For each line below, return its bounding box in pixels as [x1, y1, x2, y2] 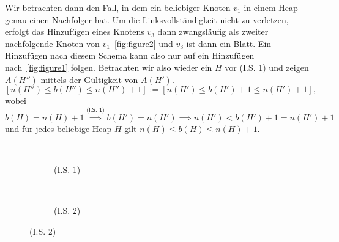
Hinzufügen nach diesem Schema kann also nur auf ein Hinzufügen [5, 49, 255, 62]
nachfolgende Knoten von [5, 37, 100, 50]
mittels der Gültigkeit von [40, 73, 138, 86]
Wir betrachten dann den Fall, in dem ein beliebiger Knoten [5, 1, 231, 13]
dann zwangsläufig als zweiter [157, 25, 269, 38]
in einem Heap [244, 1, 298, 13]
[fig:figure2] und [114, 37, 173, 50]
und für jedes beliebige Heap [5, 122, 112, 134]
